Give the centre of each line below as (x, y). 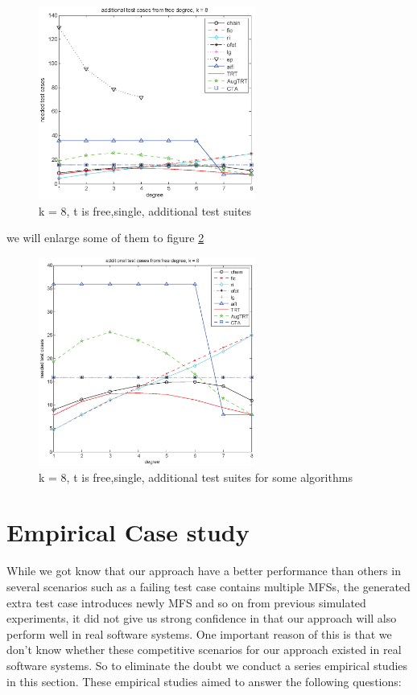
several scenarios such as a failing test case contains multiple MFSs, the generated (208, 586)
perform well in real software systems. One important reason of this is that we (199, 633)
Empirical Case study (128, 532)
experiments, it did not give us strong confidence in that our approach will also (202, 618)
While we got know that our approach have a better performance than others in (204, 571)
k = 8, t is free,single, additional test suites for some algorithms (196, 477)
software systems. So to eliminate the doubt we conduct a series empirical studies (207, 665)
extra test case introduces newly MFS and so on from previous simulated (186, 602)
